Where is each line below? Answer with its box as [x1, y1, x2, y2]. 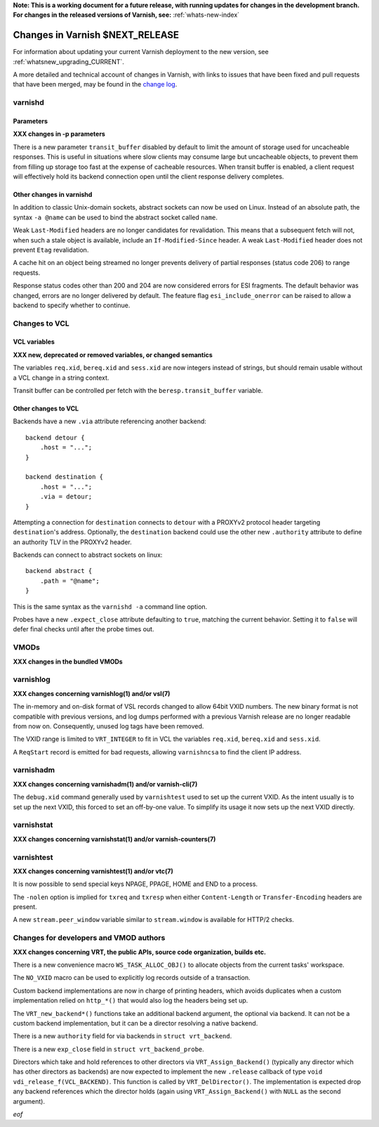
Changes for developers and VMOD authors [13, 933, 166, 943]
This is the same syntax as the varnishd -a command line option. [13, 602, 208, 611]
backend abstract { [25, 567, 93, 575]
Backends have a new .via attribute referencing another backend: [13, 417, 207, 425]
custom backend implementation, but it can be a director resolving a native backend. [13, 1019, 258, 1027]
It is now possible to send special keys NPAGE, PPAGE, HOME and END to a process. [13, 880, 258, 889]
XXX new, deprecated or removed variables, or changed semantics [13, 350, 213, 359]
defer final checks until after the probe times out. [13, 625, 154, 633]
